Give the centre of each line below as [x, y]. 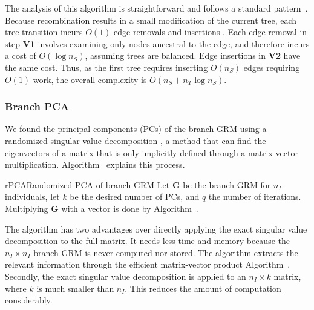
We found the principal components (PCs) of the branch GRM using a [136, 129]
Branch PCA [37, 106]
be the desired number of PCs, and [135, 196]
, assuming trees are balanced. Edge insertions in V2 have [193, 55]
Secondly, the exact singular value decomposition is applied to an [126, 276]
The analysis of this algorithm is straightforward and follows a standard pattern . [156, 8]
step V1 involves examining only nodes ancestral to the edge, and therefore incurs [157, 43]
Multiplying [27, 208]
